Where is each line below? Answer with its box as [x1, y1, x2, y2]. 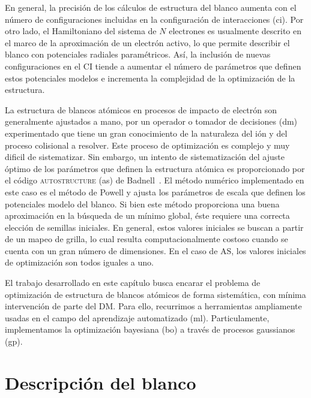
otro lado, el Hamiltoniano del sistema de [5, 25, 157, 37]
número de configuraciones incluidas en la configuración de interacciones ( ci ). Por [5, 13, 304, 25]
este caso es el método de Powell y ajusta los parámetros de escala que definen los [5, 185, 306, 198]
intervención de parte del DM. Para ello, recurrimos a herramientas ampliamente [5, 300, 302, 312]
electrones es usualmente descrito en [169, 25, 301, 37]
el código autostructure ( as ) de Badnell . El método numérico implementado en [5, 174, 304, 186]
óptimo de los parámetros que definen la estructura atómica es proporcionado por [5, 162, 305, 174]
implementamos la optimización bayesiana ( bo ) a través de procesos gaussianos [5, 323, 295, 336]
